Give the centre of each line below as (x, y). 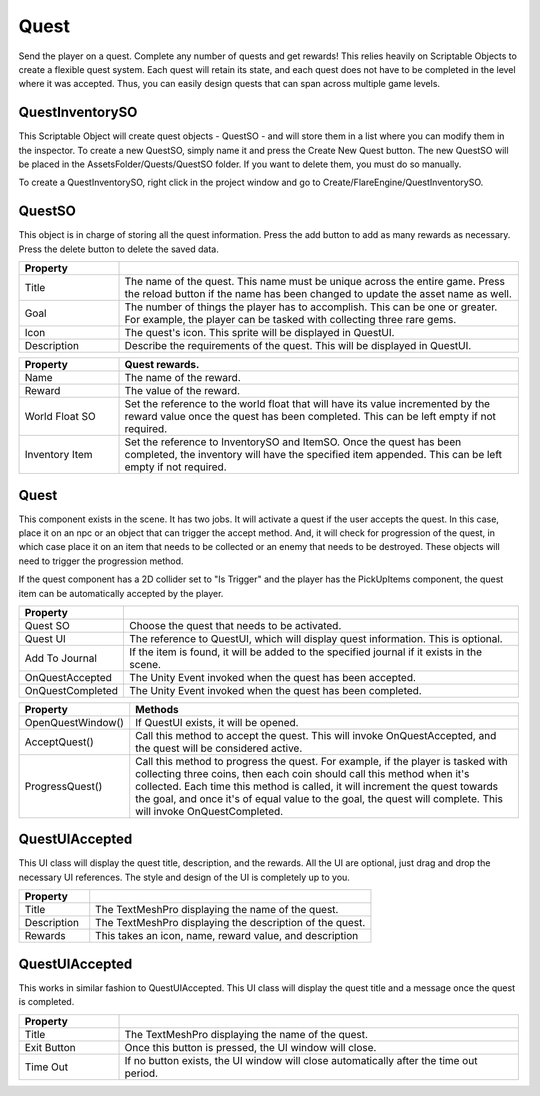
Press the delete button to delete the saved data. (118, 249)
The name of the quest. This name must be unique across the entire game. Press (314, 282)
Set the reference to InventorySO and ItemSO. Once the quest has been (293, 442)
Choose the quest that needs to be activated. (235, 625)
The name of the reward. (183, 378)
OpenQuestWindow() (74, 722)
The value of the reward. (182, 391)
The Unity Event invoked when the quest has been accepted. (273, 677)
